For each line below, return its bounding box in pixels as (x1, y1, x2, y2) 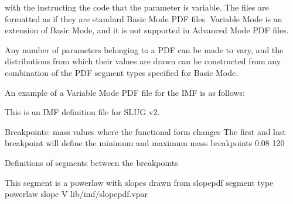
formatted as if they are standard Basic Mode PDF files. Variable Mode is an (5, 12, 282, 25)
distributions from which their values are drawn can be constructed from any (5, 55, 281, 67)
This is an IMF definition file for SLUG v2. (5, 106, 160, 118)
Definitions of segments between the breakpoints (5, 156, 178, 168)
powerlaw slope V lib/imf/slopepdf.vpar (5, 188, 148, 200)
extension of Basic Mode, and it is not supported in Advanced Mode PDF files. (5, 24, 289, 36)
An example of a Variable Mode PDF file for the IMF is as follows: (5, 86, 245, 98)
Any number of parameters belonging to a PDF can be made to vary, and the (5, 43, 284, 56)
